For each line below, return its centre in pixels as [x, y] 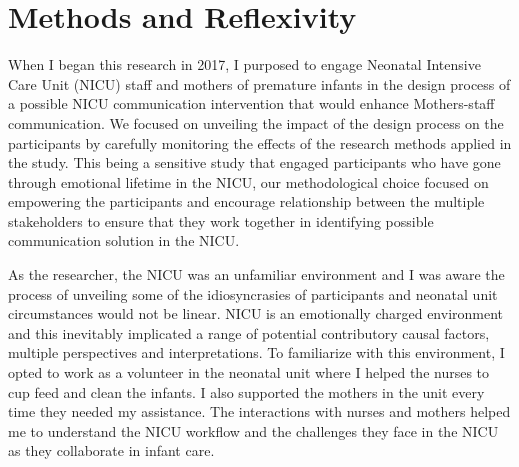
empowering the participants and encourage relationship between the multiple [246, 201]
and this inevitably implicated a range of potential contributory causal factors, [249, 332]
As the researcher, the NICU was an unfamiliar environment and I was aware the [256, 274]
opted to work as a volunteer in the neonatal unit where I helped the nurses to [249, 372]
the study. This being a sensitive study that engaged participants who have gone [254, 162]
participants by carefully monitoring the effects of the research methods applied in [260, 142]
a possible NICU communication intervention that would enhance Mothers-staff [251, 103]
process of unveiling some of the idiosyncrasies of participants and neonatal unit [253, 293]
